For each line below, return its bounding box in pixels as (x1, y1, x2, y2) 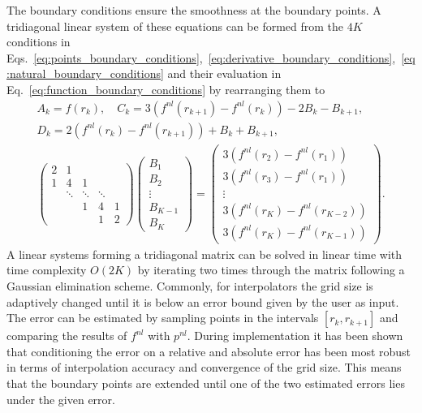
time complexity (6, 261, 87, 278)
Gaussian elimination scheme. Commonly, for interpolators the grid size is (6, 277, 373, 295)
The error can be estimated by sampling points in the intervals (6, 309, 319, 326)
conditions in (6, 33, 71, 50)
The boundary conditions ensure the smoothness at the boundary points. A (6, 2, 381, 18)
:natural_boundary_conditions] (6, 65, 164, 82)
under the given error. (6, 390, 115, 407)
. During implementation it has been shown (187, 327, 403, 344)
